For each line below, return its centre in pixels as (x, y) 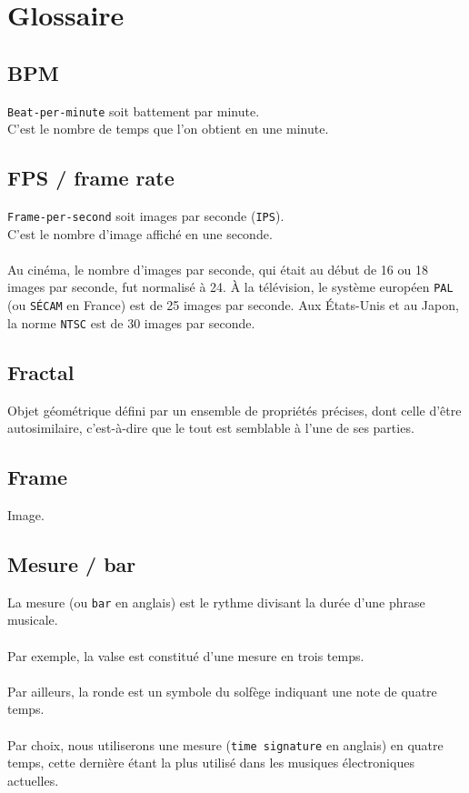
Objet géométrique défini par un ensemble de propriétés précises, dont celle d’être (234, 410)
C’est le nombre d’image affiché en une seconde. (140, 233)
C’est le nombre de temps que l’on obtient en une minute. (168, 129)
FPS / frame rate (91, 178)
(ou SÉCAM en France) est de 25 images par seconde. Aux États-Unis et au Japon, (233, 305)
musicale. (33, 620)
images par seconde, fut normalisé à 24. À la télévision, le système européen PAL (230, 287)
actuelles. (33, 780)
